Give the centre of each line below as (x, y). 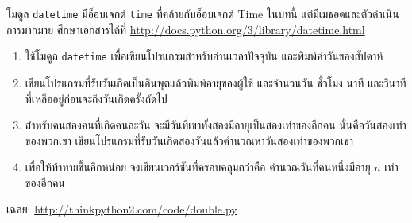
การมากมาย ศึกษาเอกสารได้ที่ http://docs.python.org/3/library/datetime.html (186, 29)
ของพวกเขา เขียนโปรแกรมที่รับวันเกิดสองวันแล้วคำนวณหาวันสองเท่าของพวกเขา (189, 140)
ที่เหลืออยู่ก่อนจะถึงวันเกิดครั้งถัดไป (96, 98)
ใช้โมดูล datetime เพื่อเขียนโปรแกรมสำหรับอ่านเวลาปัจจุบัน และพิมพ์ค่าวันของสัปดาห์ (204, 56)
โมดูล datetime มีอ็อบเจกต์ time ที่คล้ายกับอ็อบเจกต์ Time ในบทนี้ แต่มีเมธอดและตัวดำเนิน (203, 13)
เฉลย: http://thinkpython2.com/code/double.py (122, 209)
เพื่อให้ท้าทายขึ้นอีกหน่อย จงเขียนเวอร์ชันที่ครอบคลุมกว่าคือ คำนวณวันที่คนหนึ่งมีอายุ (198, 167)
